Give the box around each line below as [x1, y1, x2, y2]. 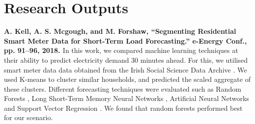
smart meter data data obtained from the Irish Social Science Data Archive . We [4, 64, 247, 74]
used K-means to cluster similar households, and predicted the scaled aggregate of [4, 74, 251, 84]
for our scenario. [4, 112, 53, 123]
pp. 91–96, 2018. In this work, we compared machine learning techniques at [4, 45, 238, 55]
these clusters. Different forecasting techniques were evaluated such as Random [4, 83, 241, 94]
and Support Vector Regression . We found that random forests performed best [4, 102, 243, 113]
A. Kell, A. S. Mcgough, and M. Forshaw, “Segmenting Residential [4, 26, 236, 36]
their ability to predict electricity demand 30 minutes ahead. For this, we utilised [4, 54, 248, 65]
